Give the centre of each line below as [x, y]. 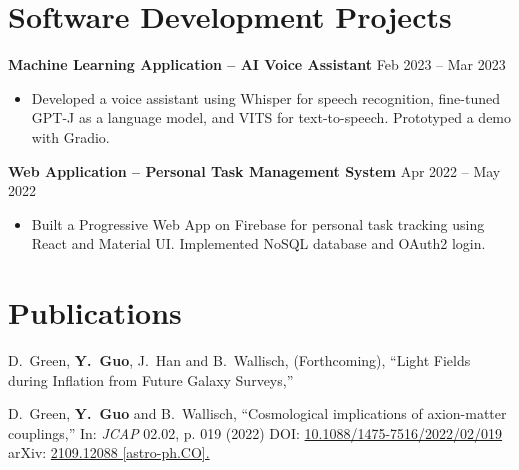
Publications [95, 312]
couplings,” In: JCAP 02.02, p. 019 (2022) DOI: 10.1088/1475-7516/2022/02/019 [255, 432]
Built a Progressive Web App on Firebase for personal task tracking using [258, 223]
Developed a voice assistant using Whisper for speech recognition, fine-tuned [266, 97]
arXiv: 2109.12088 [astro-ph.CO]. [109, 452]
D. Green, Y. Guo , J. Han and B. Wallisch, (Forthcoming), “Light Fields [239, 360]
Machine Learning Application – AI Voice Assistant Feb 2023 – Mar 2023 [257, 64]
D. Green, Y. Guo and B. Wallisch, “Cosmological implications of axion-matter [257, 413]
